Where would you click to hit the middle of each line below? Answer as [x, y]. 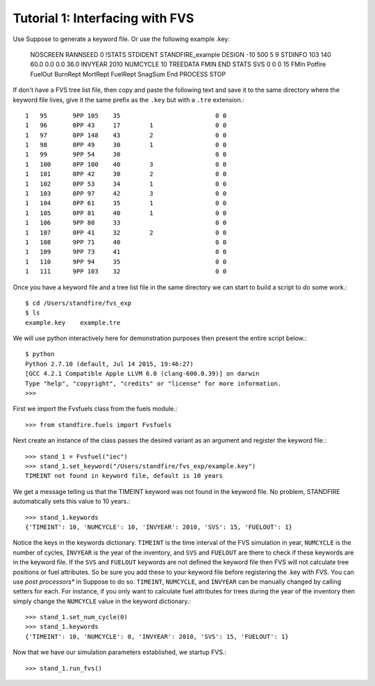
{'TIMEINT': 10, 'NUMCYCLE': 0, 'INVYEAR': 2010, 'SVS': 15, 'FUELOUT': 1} [157, 636]
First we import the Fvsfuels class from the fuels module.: [95, 409]
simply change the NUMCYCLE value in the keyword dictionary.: [102, 601]
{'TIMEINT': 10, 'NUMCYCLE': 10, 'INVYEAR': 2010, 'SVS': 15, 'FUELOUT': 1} [159, 527]
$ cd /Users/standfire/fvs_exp [78, 303]
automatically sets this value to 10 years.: [72, 502]
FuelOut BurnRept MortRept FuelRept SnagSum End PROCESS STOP [128, 74]
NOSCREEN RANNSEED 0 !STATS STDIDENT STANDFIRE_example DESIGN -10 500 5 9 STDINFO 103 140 [181, 54]
